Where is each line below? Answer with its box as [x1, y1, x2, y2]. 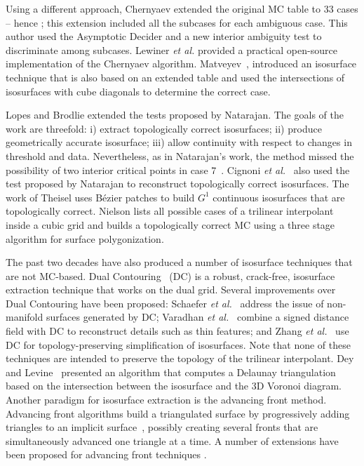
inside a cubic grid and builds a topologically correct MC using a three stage [6, 217, 335, 232]
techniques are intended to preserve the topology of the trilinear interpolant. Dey [6, 351, 354, 366]
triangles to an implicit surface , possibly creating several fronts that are [6, 420, 318, 434]
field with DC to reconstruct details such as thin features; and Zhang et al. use [6, 324, 349, 338]
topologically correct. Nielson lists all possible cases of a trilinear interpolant [6, 204, 334, 218]
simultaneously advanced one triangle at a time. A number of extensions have [6, 433, 339, 448]
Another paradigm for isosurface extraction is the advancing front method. [6, 392, 327, 407]
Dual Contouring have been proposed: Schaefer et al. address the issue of [6, 295, 324, 310]
